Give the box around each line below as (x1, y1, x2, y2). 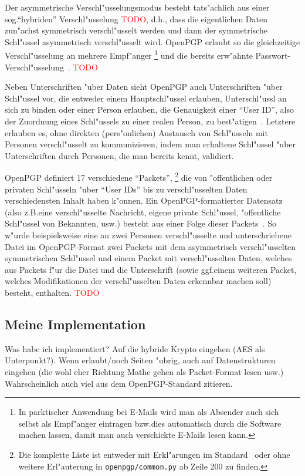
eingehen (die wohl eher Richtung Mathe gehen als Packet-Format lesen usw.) (5, 365, 284, 377)
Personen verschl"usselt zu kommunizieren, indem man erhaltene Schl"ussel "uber (5, 138, 296, 150)
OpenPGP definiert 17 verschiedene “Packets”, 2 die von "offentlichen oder (5, 170, 273, 184)
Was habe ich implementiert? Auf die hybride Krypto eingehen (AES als (5, 342, 265, 355)
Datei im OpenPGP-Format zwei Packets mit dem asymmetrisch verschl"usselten (5, 240, 296, 252)
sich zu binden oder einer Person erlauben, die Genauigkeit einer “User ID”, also (5, 103, 294, 116)
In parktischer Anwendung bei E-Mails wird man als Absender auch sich (18, 406, 279, 418)
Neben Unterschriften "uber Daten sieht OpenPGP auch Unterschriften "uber (5, 80, 283, 93)
